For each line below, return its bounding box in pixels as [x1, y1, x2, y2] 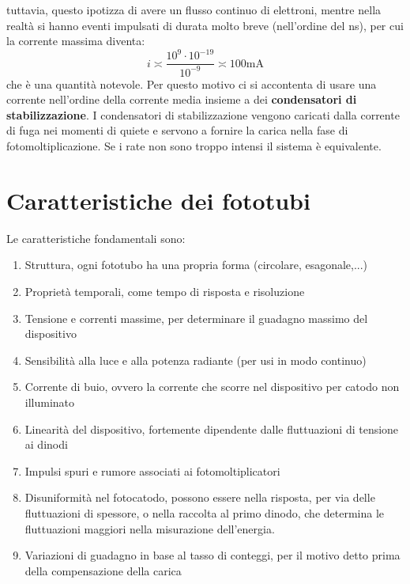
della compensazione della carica [24, 562, 182, 578]
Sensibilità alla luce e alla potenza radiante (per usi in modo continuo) [24, 351, 367, 368]
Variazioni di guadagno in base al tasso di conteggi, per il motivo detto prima [24, 547, 401, 563]
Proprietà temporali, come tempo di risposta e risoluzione [24, 283, 305, 299]
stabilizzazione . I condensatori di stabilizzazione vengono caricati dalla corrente [6, 106, 400, 123]
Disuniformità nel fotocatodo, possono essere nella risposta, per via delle [24, 489, 375, 506]
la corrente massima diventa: [6, 32, 145, 49]
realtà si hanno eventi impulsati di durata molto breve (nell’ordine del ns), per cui [6, 17, 404, 33]
